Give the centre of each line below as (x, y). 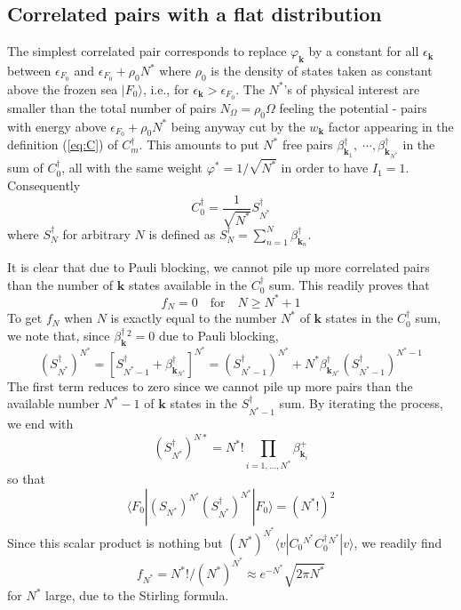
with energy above (57, 126)
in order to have (325, 168)
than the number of (60, 284)
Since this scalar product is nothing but (115, 542)
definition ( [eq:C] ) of (63, 144)
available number (53, 403)
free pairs (307, 144)
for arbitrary (96, 233)
